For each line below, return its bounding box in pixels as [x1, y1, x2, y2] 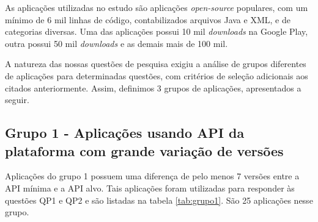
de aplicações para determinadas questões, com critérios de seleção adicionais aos [5, 69, 308, 82]
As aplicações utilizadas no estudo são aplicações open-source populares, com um [5, 1, 308, 13]
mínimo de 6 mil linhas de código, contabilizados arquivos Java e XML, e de [5, 13, 290, 26]
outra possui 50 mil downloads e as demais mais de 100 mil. [5, 37, 228, 49]
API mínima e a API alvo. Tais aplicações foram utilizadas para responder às [5, 181, 295, 194]
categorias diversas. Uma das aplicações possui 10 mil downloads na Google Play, [5, 25, 308, 38]
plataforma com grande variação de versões [5, 141, 284, 160]
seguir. [5, 93, 29, 106]
